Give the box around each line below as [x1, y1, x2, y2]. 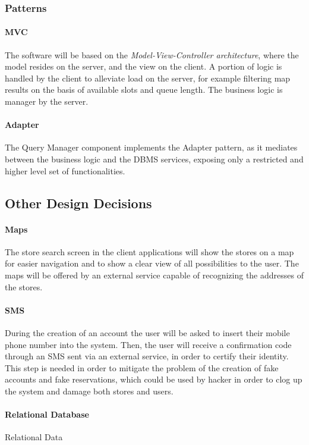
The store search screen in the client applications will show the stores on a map [5, 245, 294, 258]
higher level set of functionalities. [5, 164, 125, 177]
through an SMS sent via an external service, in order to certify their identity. [5, 350, 289, 362]
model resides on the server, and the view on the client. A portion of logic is [5, 60, 282, 73]
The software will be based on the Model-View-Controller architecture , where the [5, 48, 299, 61]
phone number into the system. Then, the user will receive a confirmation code [5, 338, 292, 350]
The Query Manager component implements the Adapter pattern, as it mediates [5, 141, 298, 153]
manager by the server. [5, 95, 89, 108]
